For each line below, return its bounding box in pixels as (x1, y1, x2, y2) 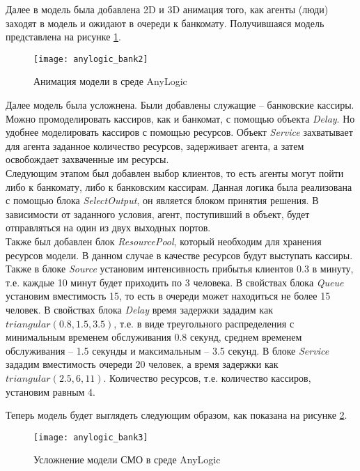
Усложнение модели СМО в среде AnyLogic (33, 452, 221, 467)
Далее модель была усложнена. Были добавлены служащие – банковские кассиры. (6, 98, 354, 112)
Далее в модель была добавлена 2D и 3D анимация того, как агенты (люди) (6, 2, 329, 16)
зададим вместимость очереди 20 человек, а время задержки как (6, 357, 279, 371)
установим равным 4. (6, 384, 95, 399)
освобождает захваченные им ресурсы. (6, 152, 169, 167)
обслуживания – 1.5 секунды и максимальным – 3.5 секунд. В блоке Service (6, 343, 329, 357)
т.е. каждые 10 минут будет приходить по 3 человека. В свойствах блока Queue (6, 275, 344, 289)
